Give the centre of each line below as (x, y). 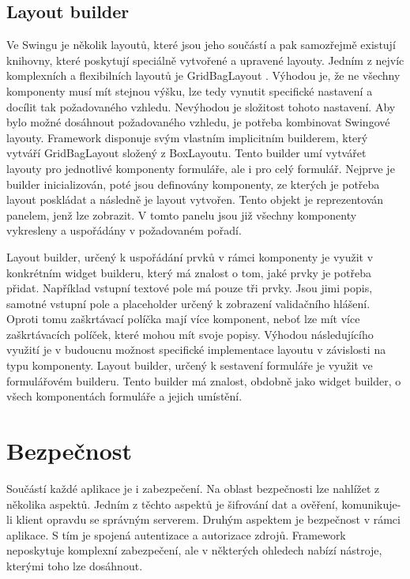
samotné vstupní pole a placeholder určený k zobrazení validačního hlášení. (188, 303)
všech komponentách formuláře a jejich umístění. (124, 396)
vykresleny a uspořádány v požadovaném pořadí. (124, 230)
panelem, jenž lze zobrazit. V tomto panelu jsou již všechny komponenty (182, 214)
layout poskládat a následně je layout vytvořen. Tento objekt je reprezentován (195, 199)
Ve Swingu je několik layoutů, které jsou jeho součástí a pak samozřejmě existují (201, 45)
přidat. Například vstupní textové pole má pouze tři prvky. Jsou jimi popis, (190, 288)
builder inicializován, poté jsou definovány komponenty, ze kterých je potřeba (193, 184)
